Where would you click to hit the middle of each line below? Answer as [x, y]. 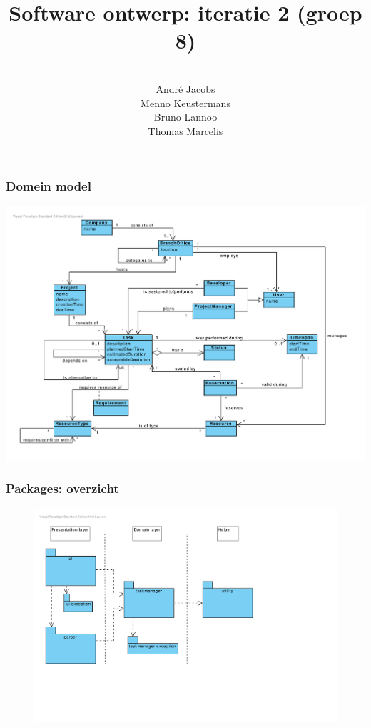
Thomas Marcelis [185, 130]
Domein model [49, 186]
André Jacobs [185, 88]
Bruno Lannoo [185, 117]
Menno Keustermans [185, 103]
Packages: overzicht [62, 488]
